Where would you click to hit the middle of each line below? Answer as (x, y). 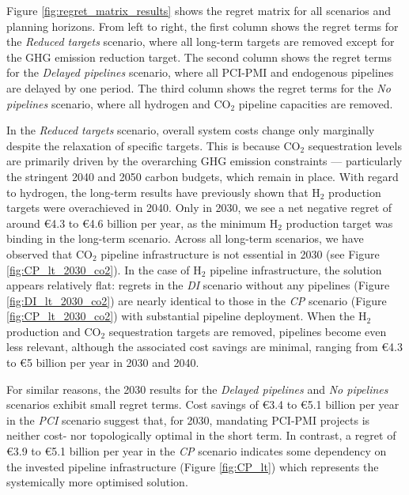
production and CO (54, 331)
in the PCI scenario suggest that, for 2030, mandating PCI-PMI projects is (188, 419)
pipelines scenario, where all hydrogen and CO (119, 103)
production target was (339, 223)
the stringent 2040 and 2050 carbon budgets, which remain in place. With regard (203, 176)
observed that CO (50, 253)
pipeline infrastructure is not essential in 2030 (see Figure (240, 253)
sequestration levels (355, 145)
